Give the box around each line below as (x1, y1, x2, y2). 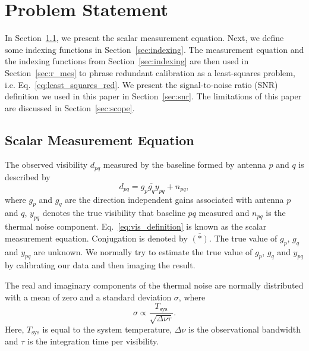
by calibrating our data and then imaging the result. (5, 259, 196, 271)
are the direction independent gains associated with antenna (65, 193, 284, 205)
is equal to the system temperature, (42, 322, 172, 335)
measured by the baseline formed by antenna (103, 158, 266, 171)
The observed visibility (5, 158, 88, 171)
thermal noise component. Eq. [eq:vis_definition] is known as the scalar (5, 220, 267, 233)
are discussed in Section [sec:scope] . (5, 101, 135, 114)
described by (5, 170, 51, 183)
